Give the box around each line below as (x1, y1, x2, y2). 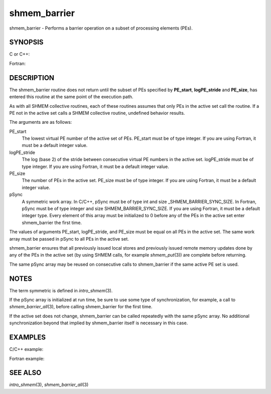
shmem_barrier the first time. (22, 220, 82, 226)
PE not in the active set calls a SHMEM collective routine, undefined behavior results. (9, 110, 185, 116)
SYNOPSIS (9, 38, 44, 47)
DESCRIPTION (9, 73, 55, 82)
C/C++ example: (9, 346, 44, 352)
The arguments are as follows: (9, 119, 72, 125)
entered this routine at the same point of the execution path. (9, 94, 133, 100)
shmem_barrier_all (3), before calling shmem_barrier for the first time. (9, 304, 153, 310)
